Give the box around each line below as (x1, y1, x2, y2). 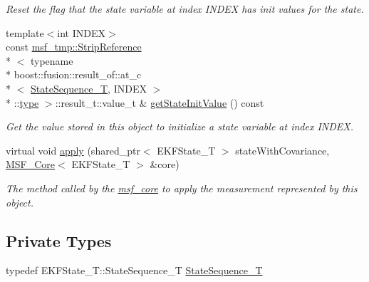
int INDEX (57, 25, 106, 40)
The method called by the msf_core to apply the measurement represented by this (6, 180, 358, 195)
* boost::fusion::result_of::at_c (6, 67, 142, 82)
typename (30, 53, 73, 68)
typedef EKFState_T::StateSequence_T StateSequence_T (6, 263, 263, 278)
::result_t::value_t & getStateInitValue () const (55, 95, 264, 110)
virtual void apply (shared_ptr (6, 142, 140, 157)
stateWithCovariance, (235, 142, 330, 157)
